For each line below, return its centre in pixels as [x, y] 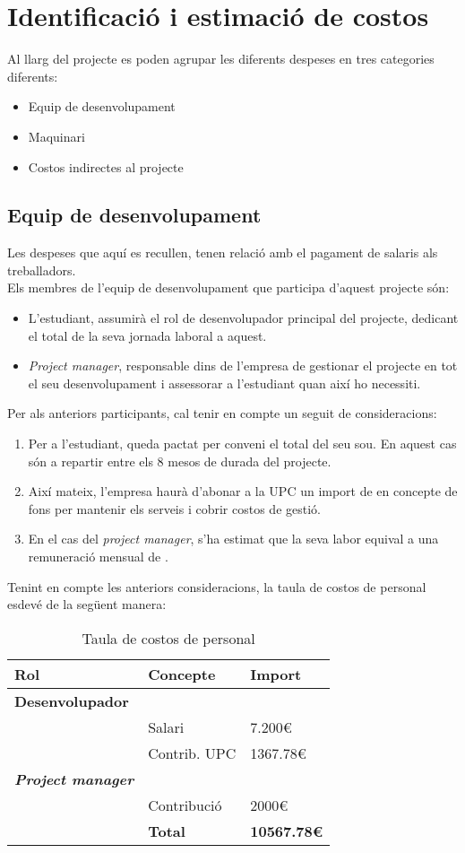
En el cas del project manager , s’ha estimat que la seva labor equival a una [233, 539]
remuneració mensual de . [98, 557]
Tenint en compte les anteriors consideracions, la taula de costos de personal [217, 586]
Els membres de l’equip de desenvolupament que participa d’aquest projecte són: [228, 287]
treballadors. [42, 270]
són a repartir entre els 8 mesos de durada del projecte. [180, 461]
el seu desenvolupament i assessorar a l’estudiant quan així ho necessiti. [224, 383]
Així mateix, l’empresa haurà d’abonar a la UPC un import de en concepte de [243, 491]
